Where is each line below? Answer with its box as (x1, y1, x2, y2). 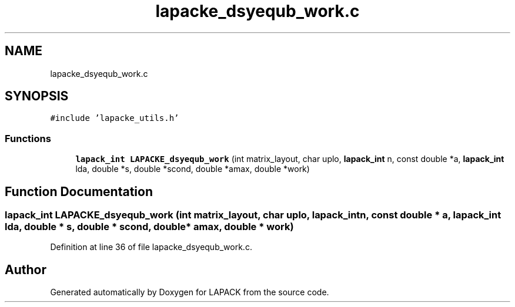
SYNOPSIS (5, 89, 69, 104)
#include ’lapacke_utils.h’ (50, 113, 179, 123)
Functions (5, 132, 51, 144)
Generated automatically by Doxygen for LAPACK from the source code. (50, 287, 329, 298)
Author (5, 262, 46, 277)
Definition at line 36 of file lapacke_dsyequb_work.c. (50, 242, 252, 252)
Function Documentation (5, 184, 153, 199)
